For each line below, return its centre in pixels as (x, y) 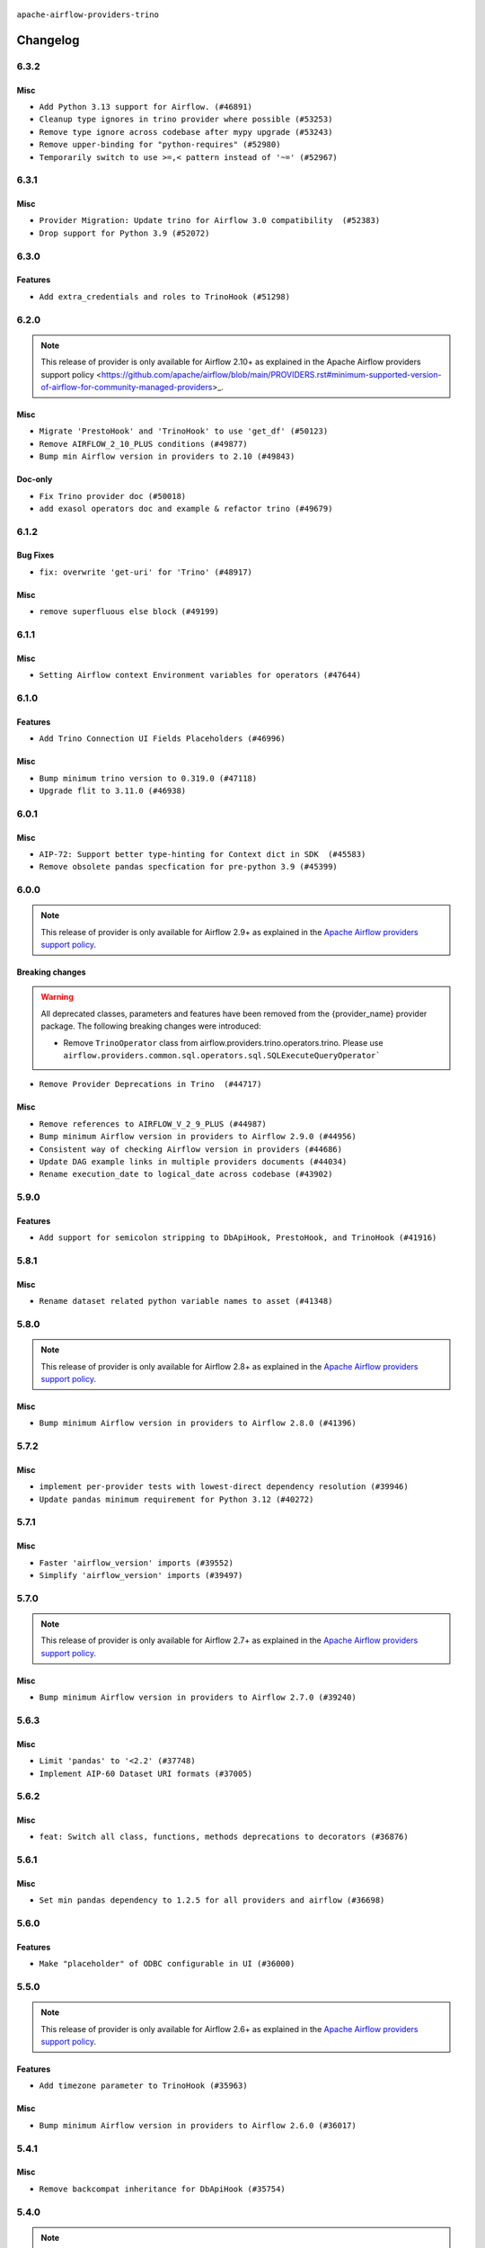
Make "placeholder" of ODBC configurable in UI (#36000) (167, 1964)
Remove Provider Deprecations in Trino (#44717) (150, 1084)
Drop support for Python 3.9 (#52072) (124, 233)
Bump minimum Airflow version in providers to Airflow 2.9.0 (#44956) (198, 1137)
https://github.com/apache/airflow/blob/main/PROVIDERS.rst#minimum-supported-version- (271, 374)
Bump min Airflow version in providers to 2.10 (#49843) (167, 457)
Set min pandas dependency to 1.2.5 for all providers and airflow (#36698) (212, 1900)
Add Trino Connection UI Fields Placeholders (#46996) (163, 739)
